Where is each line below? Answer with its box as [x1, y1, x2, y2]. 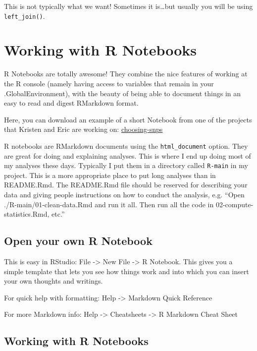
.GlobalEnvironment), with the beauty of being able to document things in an [4, 88, 241, 98]
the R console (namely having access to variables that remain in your [4, 78, 214, 88]
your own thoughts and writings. [4, 276, 103, 286]
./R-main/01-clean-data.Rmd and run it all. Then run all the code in [4, 199, 214, 209]
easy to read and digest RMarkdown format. [4, 98, 139, 108]
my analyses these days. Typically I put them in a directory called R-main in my [4, 160, 248, 171]
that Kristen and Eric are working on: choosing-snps [4, 124, 163, 134]
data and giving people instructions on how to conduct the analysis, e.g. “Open [4, 189, 245, 200]
